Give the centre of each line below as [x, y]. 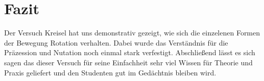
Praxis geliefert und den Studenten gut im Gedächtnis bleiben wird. [110, 72]
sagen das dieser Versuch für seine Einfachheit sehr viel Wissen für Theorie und [128, 62]
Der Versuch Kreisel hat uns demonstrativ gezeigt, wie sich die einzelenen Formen [132, 33]
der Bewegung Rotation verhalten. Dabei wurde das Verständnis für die [116, 42]
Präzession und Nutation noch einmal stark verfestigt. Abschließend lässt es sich [130, 52]
